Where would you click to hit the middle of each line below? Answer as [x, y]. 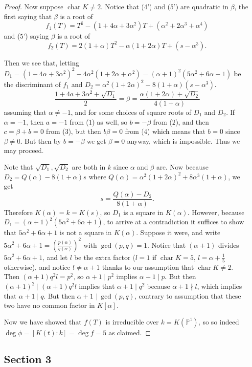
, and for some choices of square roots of [131, 112]
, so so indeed [219, 321]
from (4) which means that [165, 131]
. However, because [216, 212]
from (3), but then [74, 131]
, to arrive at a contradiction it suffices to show [173, 222]
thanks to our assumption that [148, 267]
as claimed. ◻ [130, 332]
